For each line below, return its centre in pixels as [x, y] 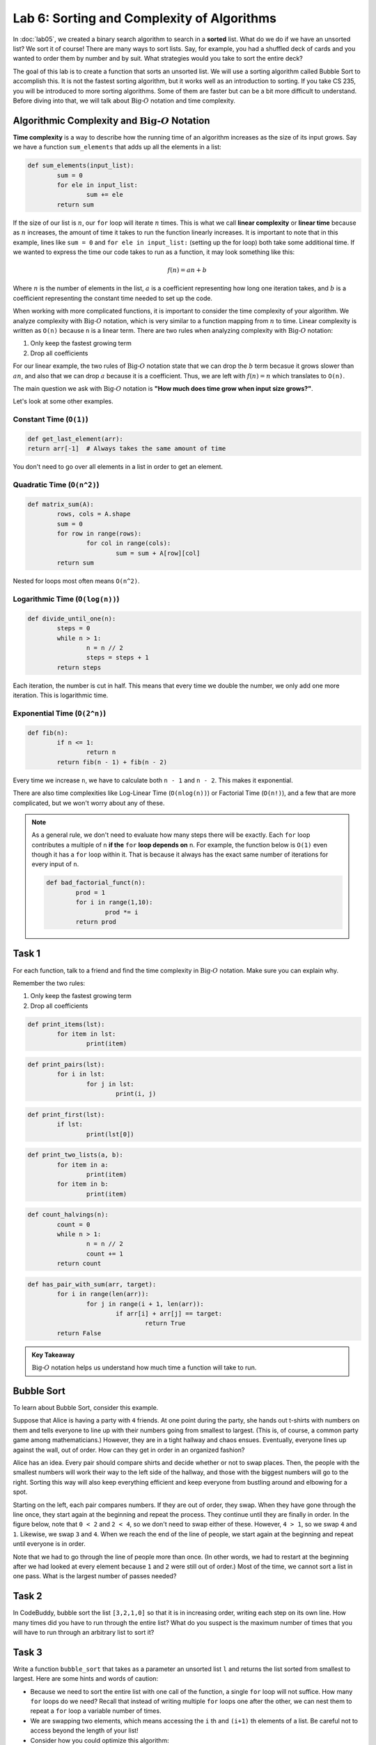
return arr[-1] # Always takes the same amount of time [127, 449]
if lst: [70, 1124]
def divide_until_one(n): [72, 618]
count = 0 [73, 1224]
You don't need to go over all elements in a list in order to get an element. [118, 467]
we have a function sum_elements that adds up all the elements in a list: [117, 147]
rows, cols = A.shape [94, 514]
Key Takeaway [53, 1355]
